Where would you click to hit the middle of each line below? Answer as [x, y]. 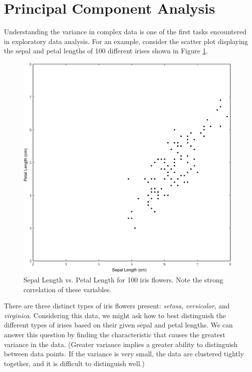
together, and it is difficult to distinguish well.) [74, 363]
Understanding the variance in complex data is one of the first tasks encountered [125, 32]
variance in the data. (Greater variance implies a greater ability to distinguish [121, 344]
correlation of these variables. [68, 289]
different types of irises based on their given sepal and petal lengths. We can [118, 325]
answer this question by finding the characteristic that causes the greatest [115, 334]
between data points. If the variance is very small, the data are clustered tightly [124, 354]
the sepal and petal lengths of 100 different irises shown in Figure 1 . [106, 51]
